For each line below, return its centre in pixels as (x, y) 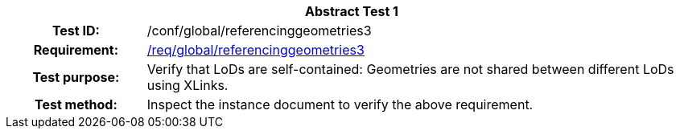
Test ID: (76, 31)
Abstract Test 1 (352, 11)
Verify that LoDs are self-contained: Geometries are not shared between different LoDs (410, 69)
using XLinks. (188, 85)
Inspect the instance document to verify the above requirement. (340, 104)
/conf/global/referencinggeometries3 (259, 31)
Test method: (76, 104)
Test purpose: (76, 77)
